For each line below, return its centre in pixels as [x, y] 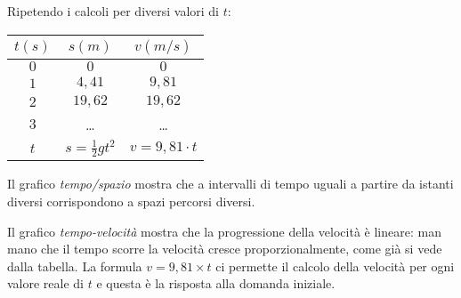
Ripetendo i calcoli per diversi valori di [113, 11]
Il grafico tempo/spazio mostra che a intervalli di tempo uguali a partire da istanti [230, 184]
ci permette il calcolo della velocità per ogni [335, 266]
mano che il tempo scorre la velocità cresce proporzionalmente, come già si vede [225, 249]
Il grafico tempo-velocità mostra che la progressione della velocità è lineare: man [224, 231]
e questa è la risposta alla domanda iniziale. [216, 283]
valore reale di [46, 283]
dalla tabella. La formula [75, 266]
